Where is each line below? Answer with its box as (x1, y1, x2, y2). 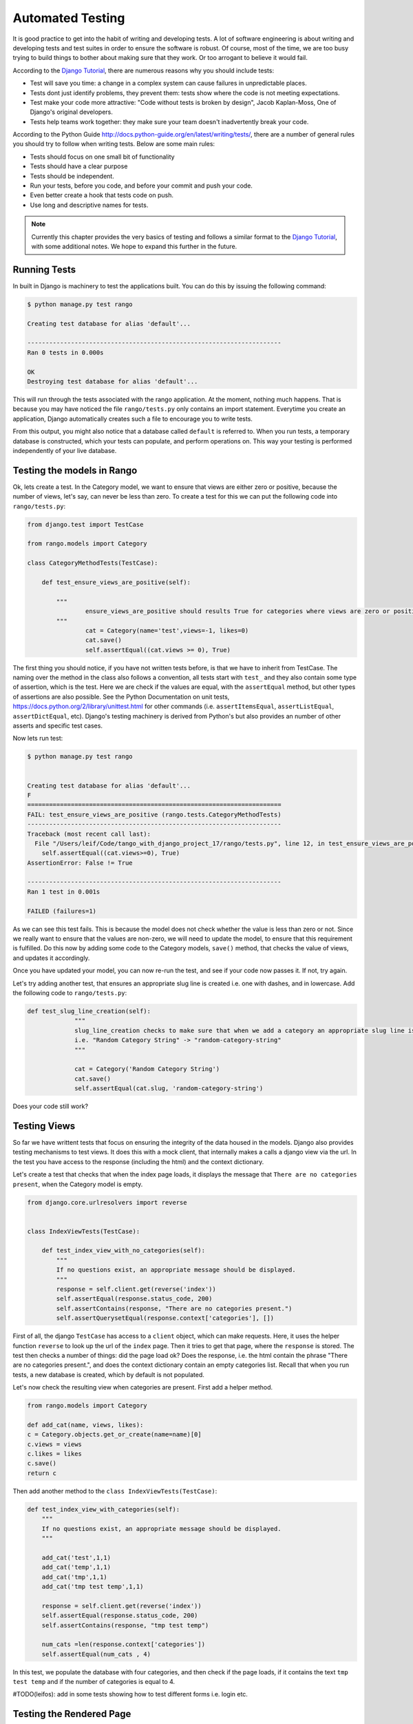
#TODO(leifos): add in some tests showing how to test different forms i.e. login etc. (12, 1690, 248, 1698)
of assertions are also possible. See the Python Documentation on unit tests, (12, 692, 230, 701)
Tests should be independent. (30, 172, 115, 180)
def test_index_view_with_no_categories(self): (41, 1247, 206, 1254)
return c (27, 1469, 57, 1477)
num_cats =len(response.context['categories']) (41, 1641, 206, 1648)
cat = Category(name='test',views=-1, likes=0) (85, 626, 249, 634)
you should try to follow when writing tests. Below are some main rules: (12, 140, 215, 148)
